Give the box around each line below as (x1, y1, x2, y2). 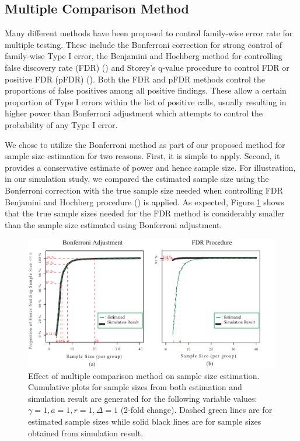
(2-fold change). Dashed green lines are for (120, 404, 273, 416)
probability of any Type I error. (5, 118, 118, 130)
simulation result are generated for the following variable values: (28, 392, 257, 404)
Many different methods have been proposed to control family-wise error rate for (5, 27, 293, 39)
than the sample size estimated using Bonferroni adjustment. (5, 218, 222, 230)
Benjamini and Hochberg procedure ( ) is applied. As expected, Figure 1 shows (5, 195, 284, 208)
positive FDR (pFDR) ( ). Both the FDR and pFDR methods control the (5, 73, 266, 85)
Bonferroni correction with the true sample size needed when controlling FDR (5, 184, 283, 196)
